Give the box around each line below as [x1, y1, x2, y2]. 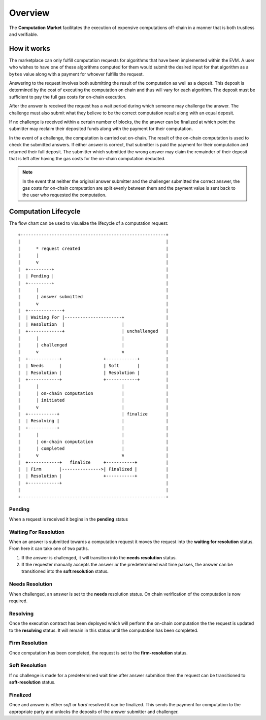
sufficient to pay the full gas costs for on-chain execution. [9, 94, 127, 100]
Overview [9, 7, 50, 18]
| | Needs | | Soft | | [18, 363, 168, 369]
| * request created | [18, 245, 168, 251]
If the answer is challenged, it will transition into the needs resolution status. [21, 554, 177, 560]
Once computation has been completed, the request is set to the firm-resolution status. [9, 650, 188, 655]
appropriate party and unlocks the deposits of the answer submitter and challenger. [9, 709, 179, 715]
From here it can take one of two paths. [9, 546, 89, 551]
